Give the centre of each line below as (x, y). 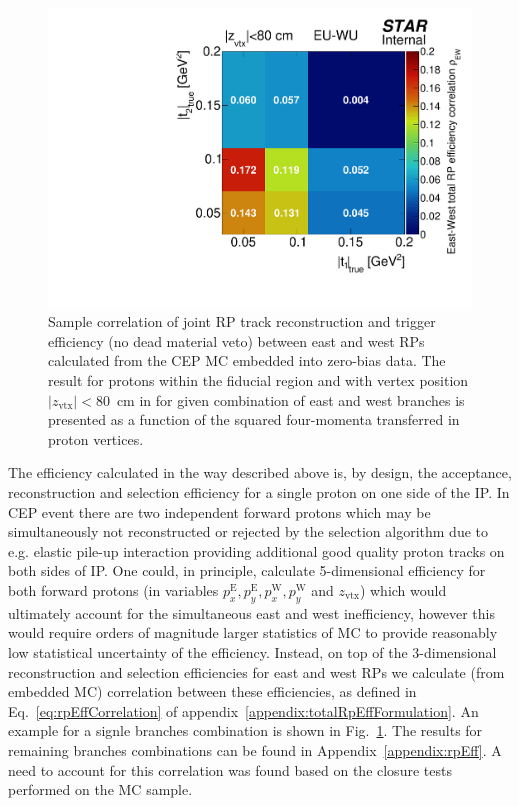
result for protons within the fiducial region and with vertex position (258, 380)
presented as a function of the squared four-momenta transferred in (254, 419)
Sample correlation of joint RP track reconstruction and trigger (242, 321)
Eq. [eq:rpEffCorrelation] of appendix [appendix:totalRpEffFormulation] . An (243, 710)
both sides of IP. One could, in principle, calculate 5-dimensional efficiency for (247, 570)
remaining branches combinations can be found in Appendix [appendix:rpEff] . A (255, 749)
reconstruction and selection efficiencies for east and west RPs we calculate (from (256, 671)
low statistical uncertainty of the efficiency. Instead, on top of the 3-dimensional (252, 651)
